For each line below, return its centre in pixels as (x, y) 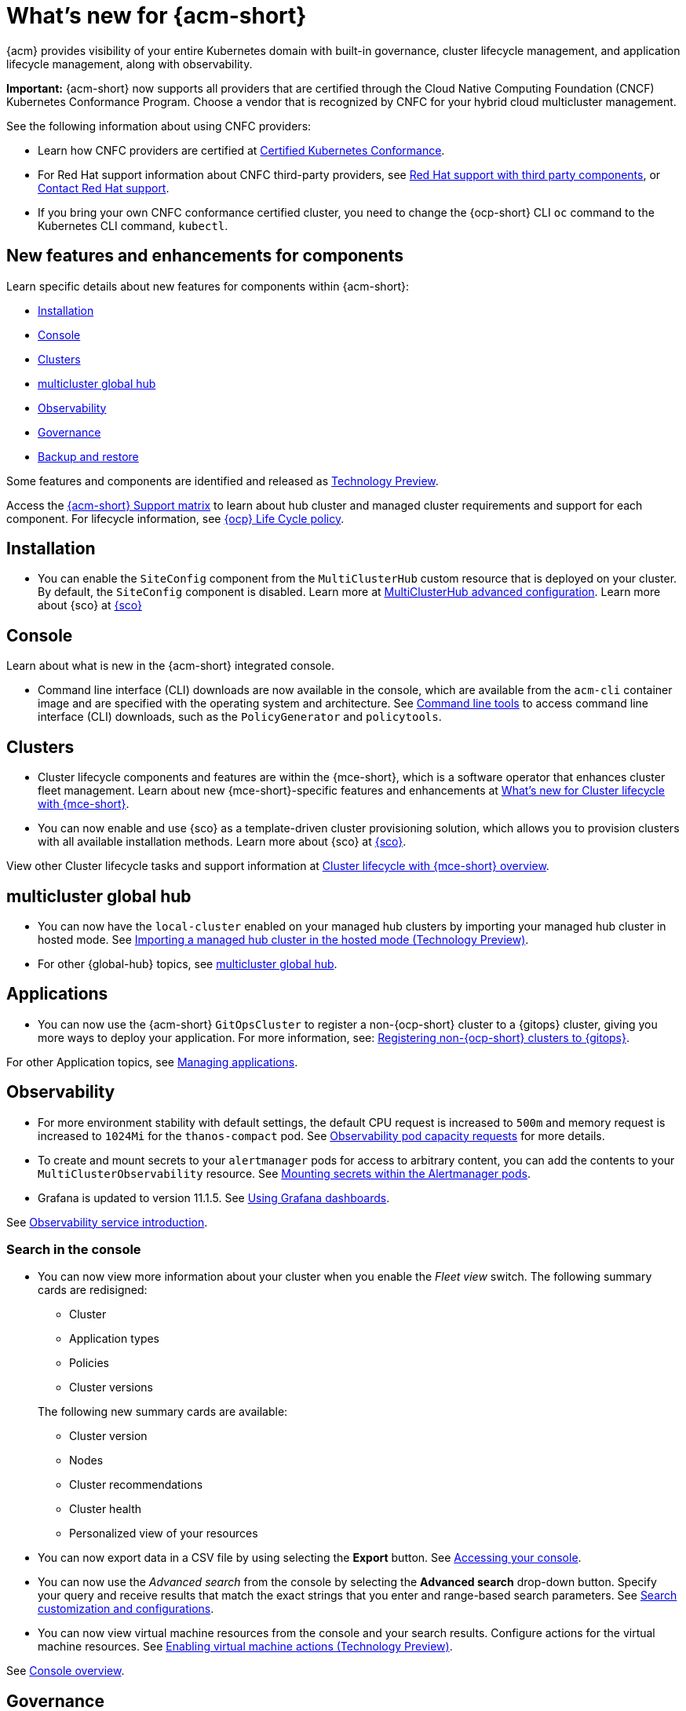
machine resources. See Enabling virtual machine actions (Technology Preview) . (245, 1647)
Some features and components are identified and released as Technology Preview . (223, 481)
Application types (115, 1339)
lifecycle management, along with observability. (130, 64)
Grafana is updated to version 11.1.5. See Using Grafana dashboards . (214, 1197)
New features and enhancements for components (205, 256)
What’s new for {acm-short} (157, 16)
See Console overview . (66, 1671)
